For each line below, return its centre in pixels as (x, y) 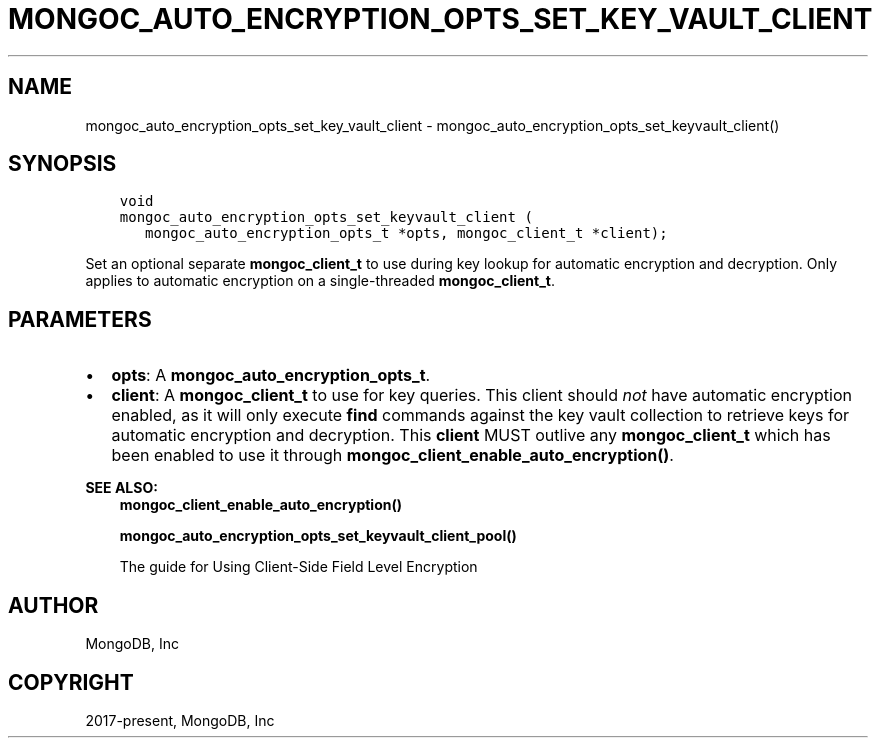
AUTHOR (53, 605)
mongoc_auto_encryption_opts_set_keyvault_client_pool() (318, 536)
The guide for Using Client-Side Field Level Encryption (298, 567)
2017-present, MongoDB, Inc (180, 720)
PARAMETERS (80, 319)
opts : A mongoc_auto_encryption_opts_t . (271, 375)
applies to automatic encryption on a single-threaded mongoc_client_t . (320, 281)
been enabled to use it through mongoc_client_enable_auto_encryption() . (392, 455)
